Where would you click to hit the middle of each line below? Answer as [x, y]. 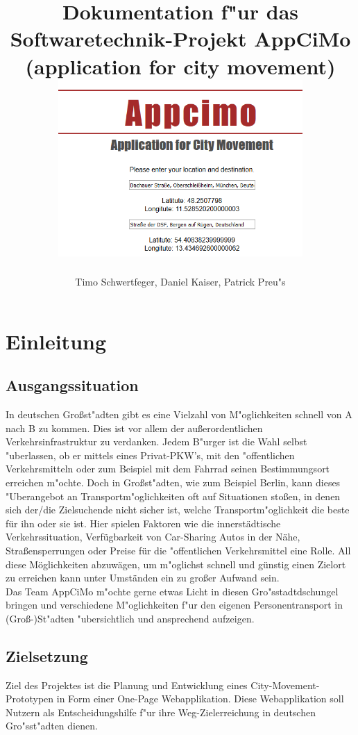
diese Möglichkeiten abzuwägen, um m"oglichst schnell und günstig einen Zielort [176, 564]
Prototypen [30, 699]
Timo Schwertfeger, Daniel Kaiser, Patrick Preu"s [180, 281]
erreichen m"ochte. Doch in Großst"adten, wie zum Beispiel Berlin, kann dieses [173, 482]
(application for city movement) [180, 66]
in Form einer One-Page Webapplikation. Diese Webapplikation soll [200, 699]
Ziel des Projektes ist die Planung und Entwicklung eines [127, 685]
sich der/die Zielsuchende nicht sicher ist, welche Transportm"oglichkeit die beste [178, 510]
